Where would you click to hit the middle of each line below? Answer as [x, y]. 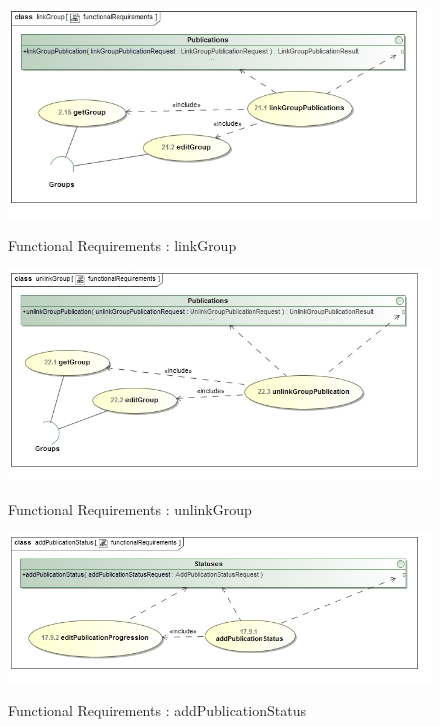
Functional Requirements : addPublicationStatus [157, 710]
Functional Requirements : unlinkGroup [130, 508]
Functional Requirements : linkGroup [122, 245]
